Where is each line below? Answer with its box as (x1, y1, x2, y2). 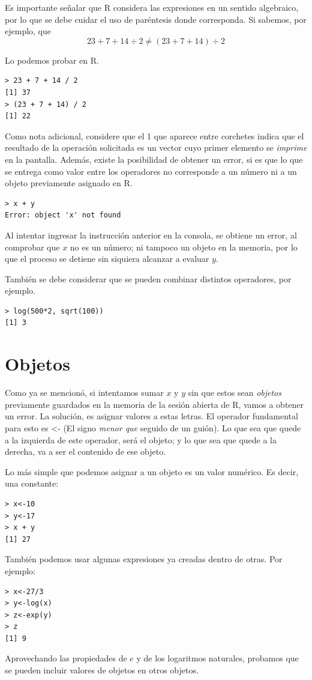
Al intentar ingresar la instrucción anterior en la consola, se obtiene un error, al (5, 228, 297, 241)
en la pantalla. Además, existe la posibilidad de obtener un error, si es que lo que (5, 153, 303, 165)
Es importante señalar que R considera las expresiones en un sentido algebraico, (5, 1, 299, 13)
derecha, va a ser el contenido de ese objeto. (5, 445, 166, 458)
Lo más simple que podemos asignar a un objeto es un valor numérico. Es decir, (5, 465, 299, 478)
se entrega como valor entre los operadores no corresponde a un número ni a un (5, 165, 297, 177)
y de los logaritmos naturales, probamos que (136, 652, 299, 664)
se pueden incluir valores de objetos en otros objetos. (5, 664, 199, 676)
